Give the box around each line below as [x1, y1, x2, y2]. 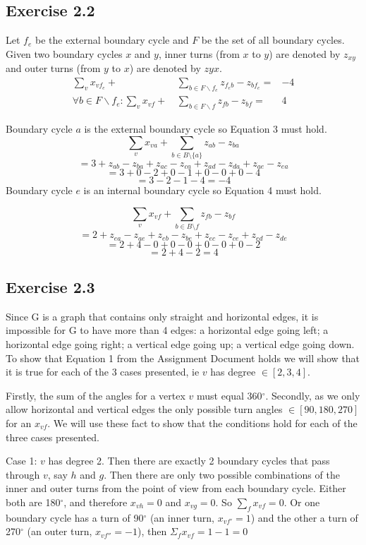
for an [6, 416, 32, 431]
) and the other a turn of [250, 510, 358, 525]
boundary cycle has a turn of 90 [6, 510, 144, 525]
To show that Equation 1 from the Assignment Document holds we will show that [6, 350, 360, 365]
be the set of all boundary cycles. [201, 32, 345, 47]
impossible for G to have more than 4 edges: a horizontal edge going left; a [6, 323, 329, 337]
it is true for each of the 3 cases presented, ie [6, 364, 200, 379]
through [6, 467, 40, 481]
